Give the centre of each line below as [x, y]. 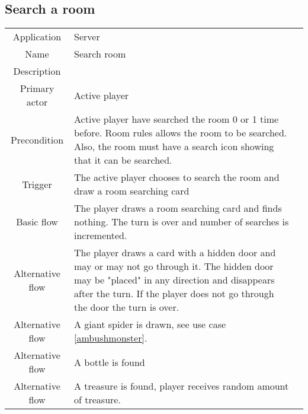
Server [87, 37]
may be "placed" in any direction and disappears [174, 280]
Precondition [37, 139]
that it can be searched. [123, 160]
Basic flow [37, 222]
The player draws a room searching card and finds [178, 208]
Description [37, 71]
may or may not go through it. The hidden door [174, 266]
